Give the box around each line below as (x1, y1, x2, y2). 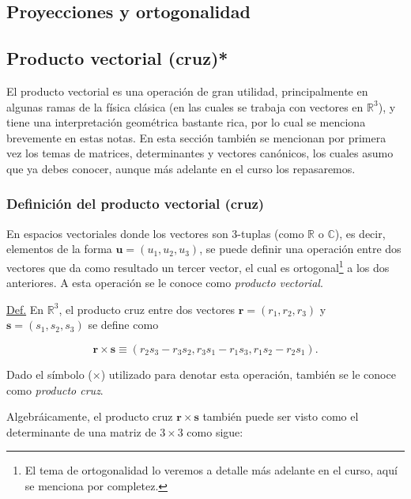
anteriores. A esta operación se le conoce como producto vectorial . (6, 274, 323, 291)
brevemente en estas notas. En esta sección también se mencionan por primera (6, 129, 386, 146)
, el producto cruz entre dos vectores (58, 301, 236, 317)
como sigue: (187, 423, 243, 440)
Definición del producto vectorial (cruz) (6, 194, 265, 214)
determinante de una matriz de (6, 423, 156, 440)
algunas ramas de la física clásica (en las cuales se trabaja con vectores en (6, 98, 364, 115)
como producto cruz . (6, 381, 104, 398)
